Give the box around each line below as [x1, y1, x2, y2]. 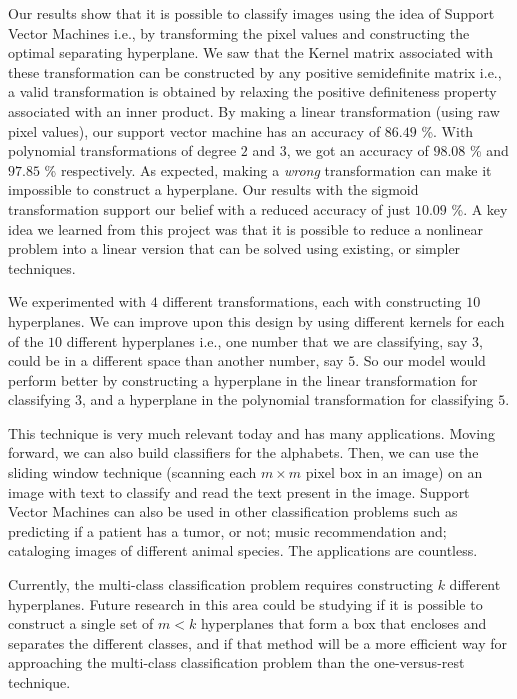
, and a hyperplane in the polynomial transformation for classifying [82, 389, 494, 410]
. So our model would [355, 350, 486, 371]
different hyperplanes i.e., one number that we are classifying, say [66, 330, 468, 351]
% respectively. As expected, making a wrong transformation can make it [44, 159, 492, 180]
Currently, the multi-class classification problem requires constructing [8, 574, 433, 595]
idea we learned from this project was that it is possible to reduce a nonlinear [8, 218, 484, 239]
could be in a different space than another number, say [8, 350, 344, 371]
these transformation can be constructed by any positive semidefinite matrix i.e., [8, 61, 502, 82]
